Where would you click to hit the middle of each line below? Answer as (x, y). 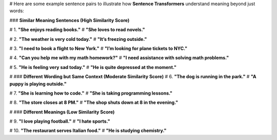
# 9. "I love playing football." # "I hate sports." (60, 121)
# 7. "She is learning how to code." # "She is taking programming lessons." (91, 93)
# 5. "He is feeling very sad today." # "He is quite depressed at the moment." (93, 67)
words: (17, 11)
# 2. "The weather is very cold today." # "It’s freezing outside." (78, 39)
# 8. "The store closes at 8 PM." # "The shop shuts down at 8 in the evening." (94, 103)
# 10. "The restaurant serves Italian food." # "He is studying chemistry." (88, 131)
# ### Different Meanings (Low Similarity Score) (62, 112)
